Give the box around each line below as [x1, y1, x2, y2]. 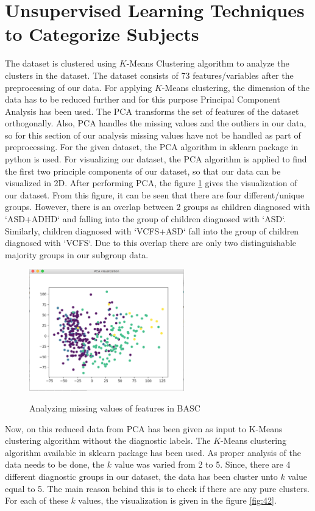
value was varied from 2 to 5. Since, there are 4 [114, 458, 291, 471]
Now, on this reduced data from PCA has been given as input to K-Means [5, 422, 283, 435]
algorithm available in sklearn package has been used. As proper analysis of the [5, 446, 301, 458]
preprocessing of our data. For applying [5, 81, 152, 93]
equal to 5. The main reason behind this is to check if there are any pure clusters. [5, 482, 310, 495]
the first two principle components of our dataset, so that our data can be [5, 164, 281, 177]
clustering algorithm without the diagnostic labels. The [5, 434, 211, 447]
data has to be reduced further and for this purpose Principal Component [5, 93, 280, 106]
